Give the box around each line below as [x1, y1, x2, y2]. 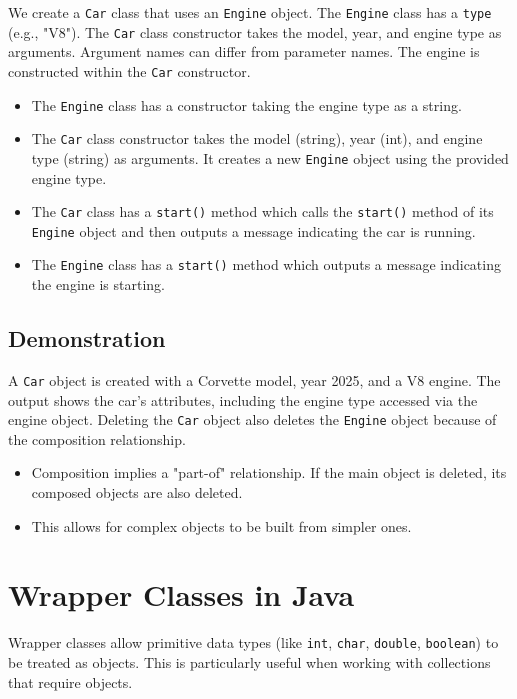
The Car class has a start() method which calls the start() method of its [31, 201, 494, 222]
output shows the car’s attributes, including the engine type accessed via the [8, 389, 478, 410]
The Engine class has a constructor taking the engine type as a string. [31, 94, 462, 115]
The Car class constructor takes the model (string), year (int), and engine [31, 128, 483, 149]
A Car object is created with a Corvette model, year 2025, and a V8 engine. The [8, 369, 501, 390]
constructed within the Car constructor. [8, 60, 251, 81]
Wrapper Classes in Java [8, 574, 355, 615]
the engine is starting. [31, 274, 165, 295]
